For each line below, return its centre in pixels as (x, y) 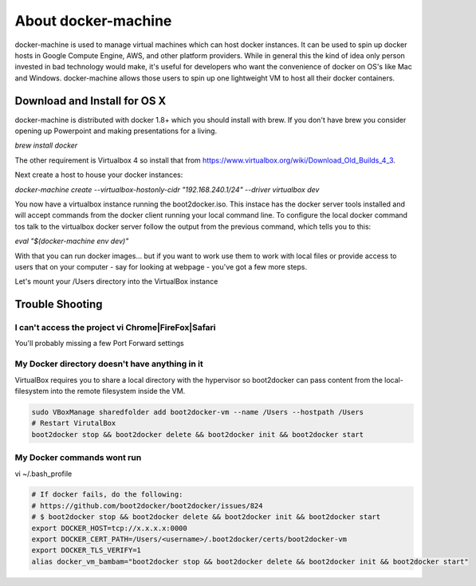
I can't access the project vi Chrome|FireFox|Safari (115, 328)
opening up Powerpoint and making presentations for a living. (116, 131)
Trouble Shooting (59, 304)
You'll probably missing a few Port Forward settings (99, 344)
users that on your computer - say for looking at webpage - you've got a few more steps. (161, 266)
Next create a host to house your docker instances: (99, 175)
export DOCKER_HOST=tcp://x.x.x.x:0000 (109, 528)
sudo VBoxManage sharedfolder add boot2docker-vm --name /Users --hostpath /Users (198, 412)
